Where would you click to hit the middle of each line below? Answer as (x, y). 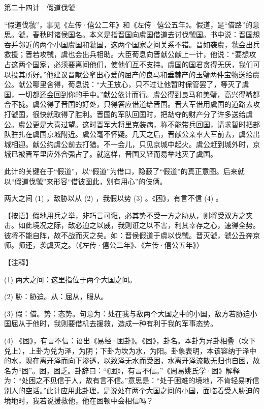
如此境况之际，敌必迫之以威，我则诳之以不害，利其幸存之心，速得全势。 (139, 225)
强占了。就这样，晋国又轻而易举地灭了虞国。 (142, 154)
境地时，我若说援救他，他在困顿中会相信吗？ (79, 400)
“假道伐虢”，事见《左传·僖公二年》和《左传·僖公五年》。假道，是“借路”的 (128, 24)
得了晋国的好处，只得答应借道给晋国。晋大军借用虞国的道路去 (150, 104)
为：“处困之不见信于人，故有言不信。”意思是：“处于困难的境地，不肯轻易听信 (132, 380)
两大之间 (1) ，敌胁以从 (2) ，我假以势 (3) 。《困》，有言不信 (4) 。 (113, 198)
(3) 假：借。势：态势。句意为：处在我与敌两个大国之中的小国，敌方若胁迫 (127, 313)
